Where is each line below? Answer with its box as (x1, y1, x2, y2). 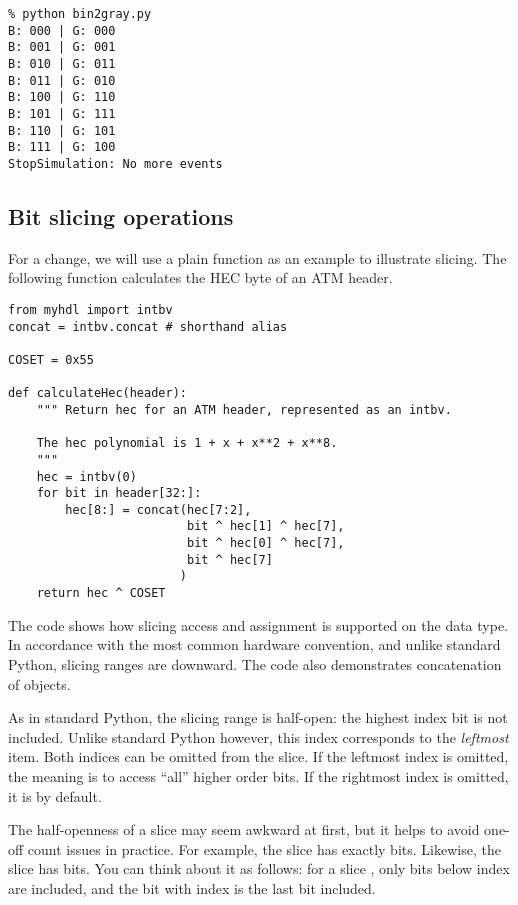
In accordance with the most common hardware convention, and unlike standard (8, 634, 501, 655)
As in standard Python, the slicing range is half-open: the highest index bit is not (8, 707, 508, 728)
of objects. (8, 673, 71, 694)
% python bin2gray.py (8, 7, 152, 21)
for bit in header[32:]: (36, 486, 202, 501)
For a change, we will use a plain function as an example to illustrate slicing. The (8, 247, 507, 268)
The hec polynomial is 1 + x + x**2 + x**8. (36, 436, 338, 451)
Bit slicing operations (8, 200, 234, 231)
